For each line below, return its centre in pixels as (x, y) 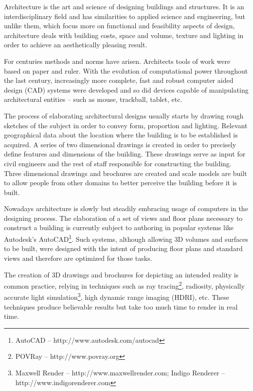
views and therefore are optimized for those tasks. (78, 258)
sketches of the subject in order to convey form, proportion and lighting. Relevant (126, 125)
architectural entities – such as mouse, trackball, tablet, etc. (93, 99)
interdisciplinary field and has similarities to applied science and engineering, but (125, 16)
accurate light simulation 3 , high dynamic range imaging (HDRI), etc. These (117, 296)
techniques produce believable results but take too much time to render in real (121, 306)
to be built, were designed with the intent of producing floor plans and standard (123, 248)
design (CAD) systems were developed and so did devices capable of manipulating (126, 89)
